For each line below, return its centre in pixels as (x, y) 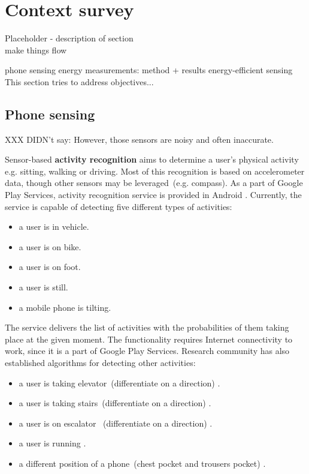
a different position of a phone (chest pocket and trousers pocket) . (142, 463)
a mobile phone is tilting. (65, 307)
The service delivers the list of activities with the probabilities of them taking (147, 327)
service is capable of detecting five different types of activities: (119, 206)
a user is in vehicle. (54, 226)
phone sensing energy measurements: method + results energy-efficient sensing (149, 70)
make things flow (36, 49)
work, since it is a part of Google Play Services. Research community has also (147, 351)
